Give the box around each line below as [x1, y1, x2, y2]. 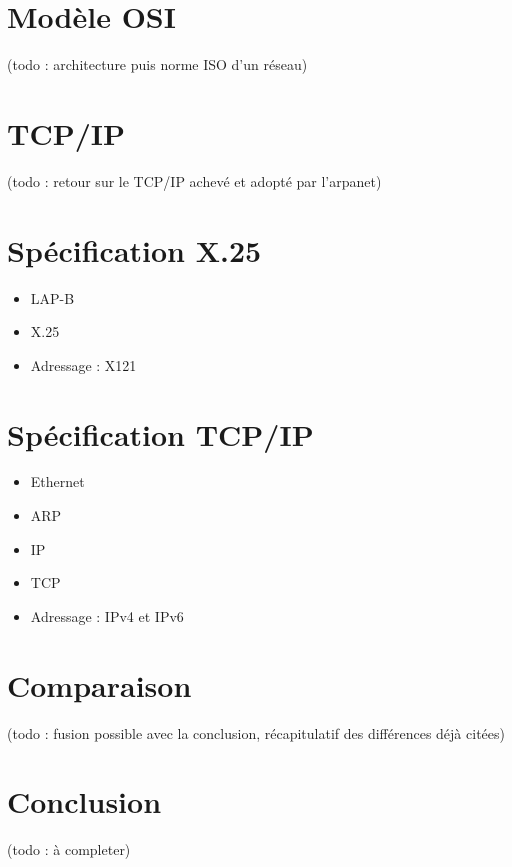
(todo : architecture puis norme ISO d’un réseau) [7, 54, 308, 75]
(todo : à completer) [7, 839, 131, 860]
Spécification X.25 [7, 229, 262, 270]
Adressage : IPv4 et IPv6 [30, 605, 184, 626]
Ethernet [30, 471, 85, 492]
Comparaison [7, 664, 192, 705]
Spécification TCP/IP [7, 413, 314, 454]
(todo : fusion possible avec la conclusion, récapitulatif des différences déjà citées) [7, 722, 505, 743]
